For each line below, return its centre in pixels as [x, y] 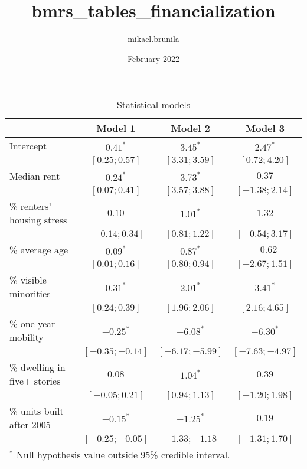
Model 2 [190, 128]
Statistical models [153, 105]
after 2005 [30, 425]
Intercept [28, 146]
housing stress [38, 220]
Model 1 [116, 128]
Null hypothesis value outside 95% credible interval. [123, 455]
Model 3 [265, 128]
